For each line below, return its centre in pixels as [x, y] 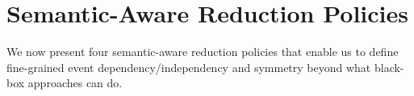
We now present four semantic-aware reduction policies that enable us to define [203, 52]
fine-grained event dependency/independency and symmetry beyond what [189, 67]
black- [389, 67]
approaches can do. [75, 83]
